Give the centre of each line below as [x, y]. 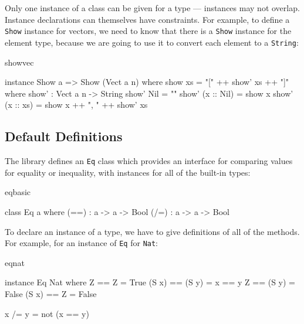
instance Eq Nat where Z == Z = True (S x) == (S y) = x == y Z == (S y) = [150, 282]
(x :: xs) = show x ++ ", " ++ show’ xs [76, 105]
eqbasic [18, 192]
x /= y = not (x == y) [47, 313]
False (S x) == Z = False [51, 293]
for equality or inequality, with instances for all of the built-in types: [128, 172]
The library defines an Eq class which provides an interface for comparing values [149, 161]
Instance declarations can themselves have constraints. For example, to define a [147, 19]
